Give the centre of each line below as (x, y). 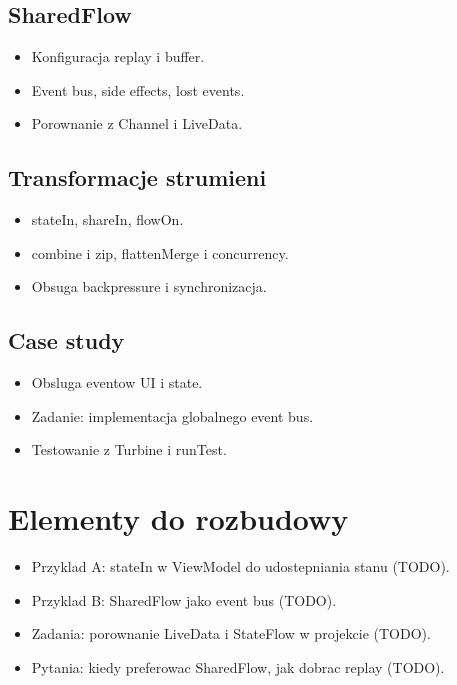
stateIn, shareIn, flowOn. (107, 219)
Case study (66, 340)
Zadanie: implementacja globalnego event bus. (172, 415)
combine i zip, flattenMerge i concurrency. (160, 252)
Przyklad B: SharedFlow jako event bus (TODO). (184, 599)
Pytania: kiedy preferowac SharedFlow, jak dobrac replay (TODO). (238, 666)
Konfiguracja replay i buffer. (118, 56)
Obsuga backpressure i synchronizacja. (149, 286)
